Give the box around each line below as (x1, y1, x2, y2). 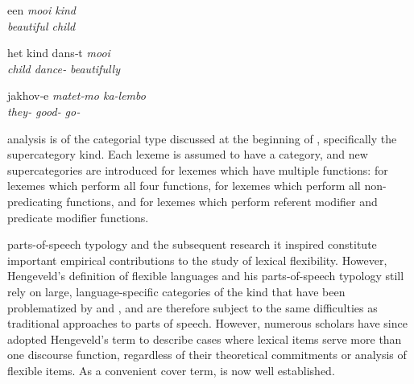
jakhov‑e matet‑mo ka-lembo (7, 87, 146, 104)
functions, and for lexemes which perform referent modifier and (66, 192, 378, 209)
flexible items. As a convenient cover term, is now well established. (7, 361, 335, 378)
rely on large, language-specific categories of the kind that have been (7, 283, 346, 299)
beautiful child (7, 17, 76, 34)
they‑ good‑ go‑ (7, 102, 81, 119)
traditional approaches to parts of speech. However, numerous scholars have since (7, 315, 408, 332)
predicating (7, 192, 63, 209)
